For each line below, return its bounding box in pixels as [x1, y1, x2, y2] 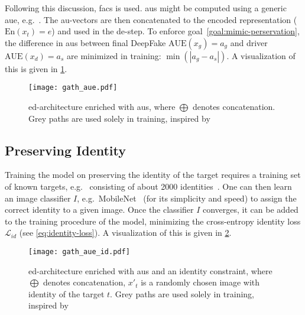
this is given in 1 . [5, 62, 67, 74]
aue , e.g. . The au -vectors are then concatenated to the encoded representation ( [5, 13, 297, 25]
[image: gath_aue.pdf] [28, 83, 118, 92]
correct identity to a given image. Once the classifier [5, 203, 194, 216]
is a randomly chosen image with [141, 276, 260, 288]
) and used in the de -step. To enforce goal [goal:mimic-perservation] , [51, 25, 300, 37]
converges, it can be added [203, 203, 298, 216]
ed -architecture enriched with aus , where [28, 100, 176, 113]
